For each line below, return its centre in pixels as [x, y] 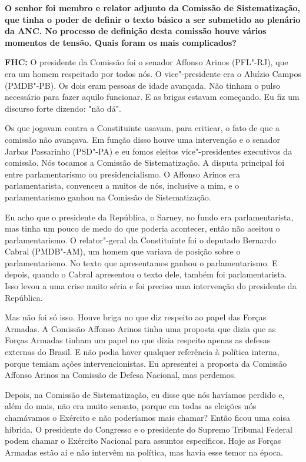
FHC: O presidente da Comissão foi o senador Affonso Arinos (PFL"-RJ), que [147, 62]
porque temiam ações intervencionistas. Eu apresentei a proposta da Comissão [146, 363]
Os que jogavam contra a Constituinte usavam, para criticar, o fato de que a [142, 128]
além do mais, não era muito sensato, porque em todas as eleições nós [131, 406]
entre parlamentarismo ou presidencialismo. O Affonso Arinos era [122, 174]
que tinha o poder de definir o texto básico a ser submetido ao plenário [153, 19]
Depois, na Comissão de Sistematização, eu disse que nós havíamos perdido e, [145, 394]
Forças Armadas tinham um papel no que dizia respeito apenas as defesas [138, 340]
